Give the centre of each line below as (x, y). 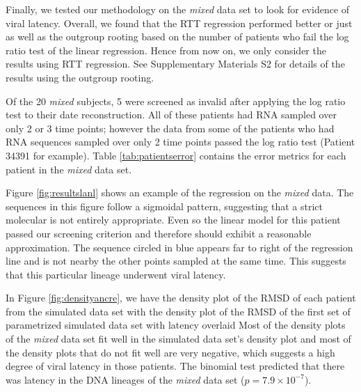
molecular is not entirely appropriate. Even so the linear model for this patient (173, 220)
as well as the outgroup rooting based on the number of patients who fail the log (177, 37)
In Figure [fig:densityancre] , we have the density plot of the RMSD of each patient (181, 298)
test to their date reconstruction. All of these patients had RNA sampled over (171, 115)
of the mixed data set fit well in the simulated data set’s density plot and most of (178, 339)
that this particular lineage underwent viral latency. (116, 274)
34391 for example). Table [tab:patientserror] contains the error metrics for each (176, 155)
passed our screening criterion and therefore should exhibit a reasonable (159, 233)
